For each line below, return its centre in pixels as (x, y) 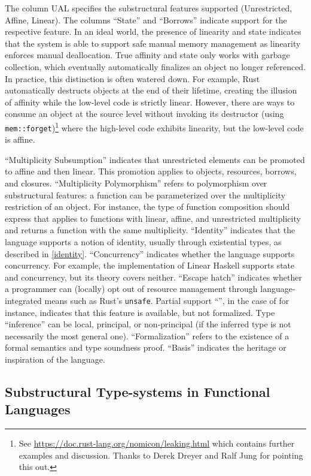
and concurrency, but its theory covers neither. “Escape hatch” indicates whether (153, 277)
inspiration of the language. (55, 359)
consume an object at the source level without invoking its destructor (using (144, 114)
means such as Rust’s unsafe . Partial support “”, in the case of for (167, 300)
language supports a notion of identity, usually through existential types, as (143, 242)
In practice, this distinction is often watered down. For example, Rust (132, 78)
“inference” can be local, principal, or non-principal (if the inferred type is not (148, 324)
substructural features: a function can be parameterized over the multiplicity (145, 195)
